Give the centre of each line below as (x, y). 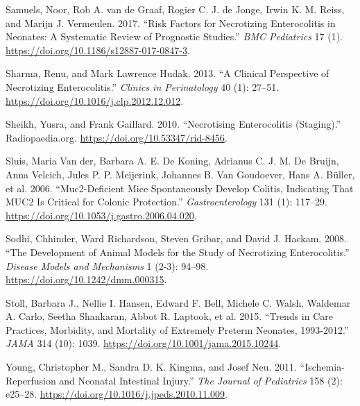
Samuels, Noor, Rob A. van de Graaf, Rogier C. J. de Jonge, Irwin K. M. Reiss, (175, 9)
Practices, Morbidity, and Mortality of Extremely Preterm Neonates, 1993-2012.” (177, 329)
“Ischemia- (322, 367)
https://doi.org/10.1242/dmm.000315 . (86, 279)
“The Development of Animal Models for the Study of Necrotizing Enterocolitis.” (178, 252)
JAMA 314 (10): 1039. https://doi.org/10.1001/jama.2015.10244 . (144, 343)
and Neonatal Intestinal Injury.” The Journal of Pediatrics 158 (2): (201, 380)
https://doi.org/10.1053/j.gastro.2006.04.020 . (101, 215)
